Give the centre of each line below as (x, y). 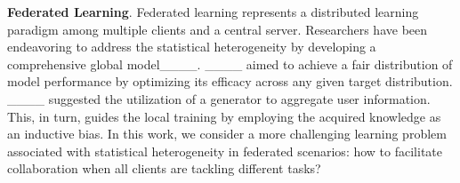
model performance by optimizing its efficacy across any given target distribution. (230, 81)
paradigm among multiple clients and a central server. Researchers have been (218, 29)
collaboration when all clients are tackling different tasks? (164, 168)
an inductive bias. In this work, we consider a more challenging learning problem (227, 134)
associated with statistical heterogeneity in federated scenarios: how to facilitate (225, 151)
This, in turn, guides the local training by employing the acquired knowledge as (224, 116)
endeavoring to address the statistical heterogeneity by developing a (192, 47)
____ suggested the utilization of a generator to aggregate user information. (219, 98)
